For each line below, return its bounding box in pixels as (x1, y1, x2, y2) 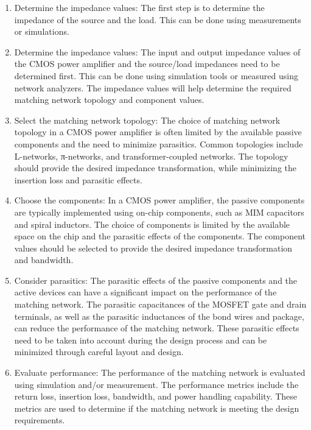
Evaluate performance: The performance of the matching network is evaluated (14, 366, 306, 379)
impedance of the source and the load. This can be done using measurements (14, 13, 301, 26)
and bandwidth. (14, 253, 74, 266)
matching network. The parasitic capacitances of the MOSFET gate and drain (14, 298, 307, 311)
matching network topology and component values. (14, 93, 204, 106)
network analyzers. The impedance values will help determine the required (14, 81, 292, 94)
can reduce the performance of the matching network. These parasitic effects (14, 322, 299, 334)
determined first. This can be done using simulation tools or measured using (14, 69, 298, 82)
